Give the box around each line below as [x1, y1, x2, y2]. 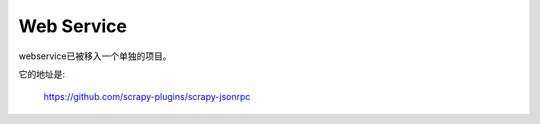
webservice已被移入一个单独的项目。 [18, 50, 172, 62]
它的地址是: [18, 68, 66, 80]
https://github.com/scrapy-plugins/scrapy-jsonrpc [43, 91, 251, 103]
